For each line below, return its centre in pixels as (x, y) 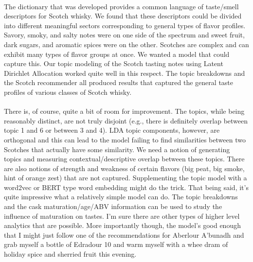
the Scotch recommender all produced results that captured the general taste (119, 82)
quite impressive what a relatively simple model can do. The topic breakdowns (121, 197)
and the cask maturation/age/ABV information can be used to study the (113, 206)
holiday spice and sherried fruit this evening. (70, 254)
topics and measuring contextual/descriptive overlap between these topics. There (124, 159)
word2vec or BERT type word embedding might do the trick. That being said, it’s (126, 187)
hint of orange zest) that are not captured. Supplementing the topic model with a (126, 178)
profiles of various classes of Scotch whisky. (68, 92)
